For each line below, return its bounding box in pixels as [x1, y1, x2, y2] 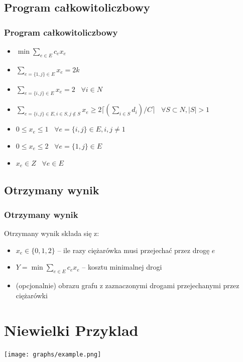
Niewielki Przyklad [4, 319, 139, 340]
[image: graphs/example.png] [4, 351, 101, 358]
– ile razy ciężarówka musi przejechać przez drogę [57, 245, 210, 255]
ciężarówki [16, 290, 48, 300]
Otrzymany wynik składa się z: [4, 228, 99, 238]
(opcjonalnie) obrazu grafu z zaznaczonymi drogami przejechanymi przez [16, 280, 239, 291]
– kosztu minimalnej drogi [82, 262, 162, 272]
